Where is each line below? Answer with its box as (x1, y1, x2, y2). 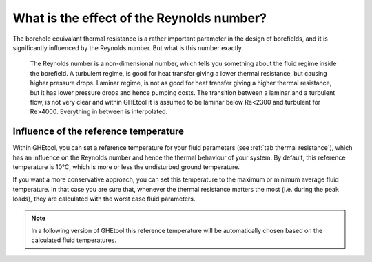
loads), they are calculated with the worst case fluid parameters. (12, 195, 196, 203)
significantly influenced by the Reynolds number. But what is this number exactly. (12, 43, 244, 52)
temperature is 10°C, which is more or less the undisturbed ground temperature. (12, 162, 240, 171)
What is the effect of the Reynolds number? (12, 10, 267, 25)
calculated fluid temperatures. (31, 236, 116, 244)
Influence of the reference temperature (12, 126, 185, 138)
